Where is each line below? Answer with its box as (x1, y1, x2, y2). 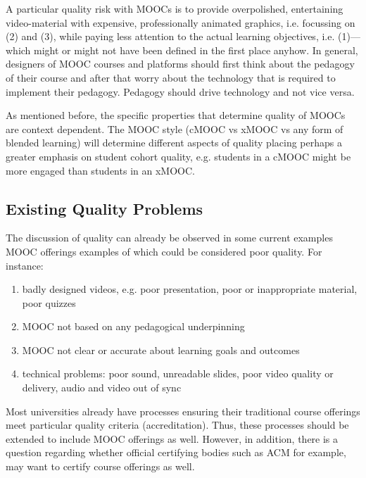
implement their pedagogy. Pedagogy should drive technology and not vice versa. (6, 84, 355, 99)
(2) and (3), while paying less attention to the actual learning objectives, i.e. (6, 29, 335, 44)
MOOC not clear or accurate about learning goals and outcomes (22, 342, 300, 357)
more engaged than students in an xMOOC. (6, 163, 195, 177)
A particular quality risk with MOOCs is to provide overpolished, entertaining (6, 1, 343, 15)
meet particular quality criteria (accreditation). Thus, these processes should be (6, 417, 349, 432)
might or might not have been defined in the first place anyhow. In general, (34, 42, 358, 57)
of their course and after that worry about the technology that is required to (6, 70, 336, 84)
